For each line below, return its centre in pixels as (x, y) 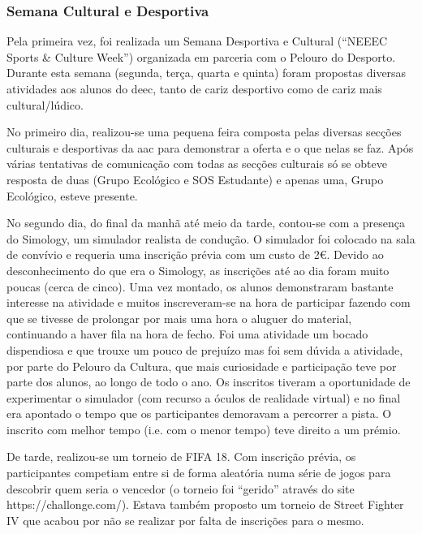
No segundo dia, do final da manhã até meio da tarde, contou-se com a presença (206, 223)
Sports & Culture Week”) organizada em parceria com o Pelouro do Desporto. (201, 56)
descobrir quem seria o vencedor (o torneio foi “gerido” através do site (181, 488)
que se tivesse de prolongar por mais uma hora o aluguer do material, (179, 318)
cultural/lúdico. (45, 104)
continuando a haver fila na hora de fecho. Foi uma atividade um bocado (187, 334)
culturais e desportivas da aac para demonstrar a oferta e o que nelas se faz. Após (210, 147)
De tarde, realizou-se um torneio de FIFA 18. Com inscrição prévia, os (181, 456)
